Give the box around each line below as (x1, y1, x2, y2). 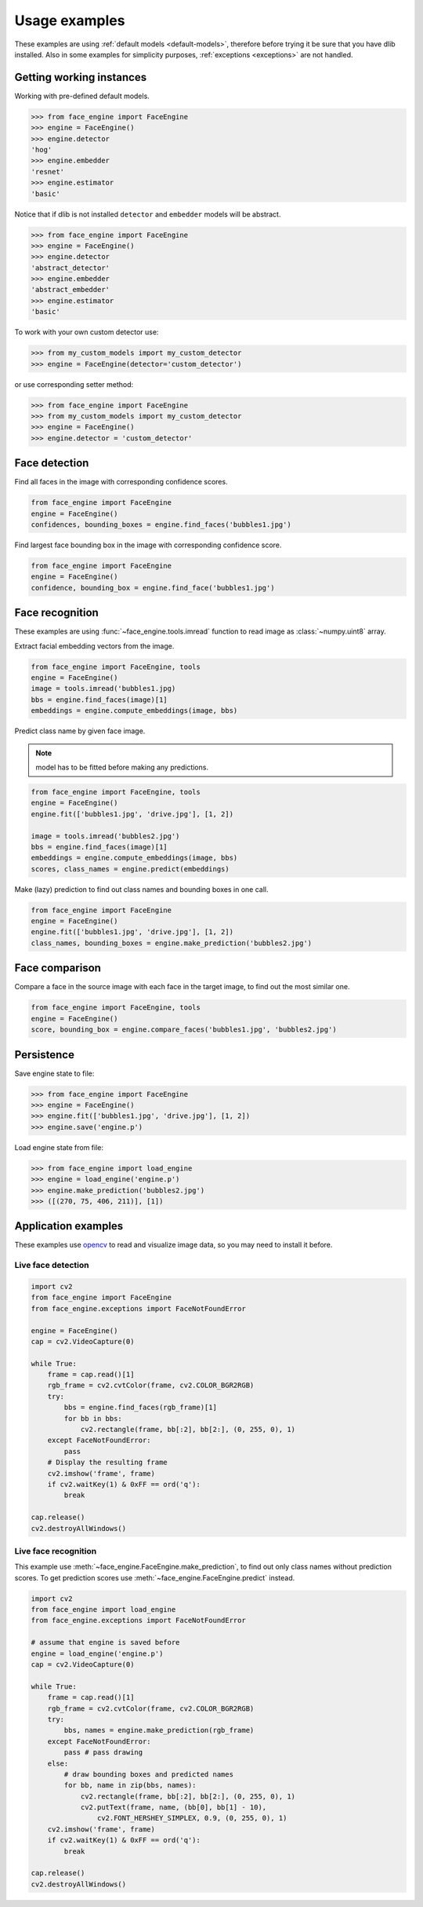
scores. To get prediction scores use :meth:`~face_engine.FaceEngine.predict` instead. (14, 1573, 295, 1582)
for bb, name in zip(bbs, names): (63, 1781, 197, 1790)
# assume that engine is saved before (31, 1638, 180, 1647)
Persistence (14, 1048, 74, 1061)
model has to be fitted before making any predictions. (35, 762, 209, 772)
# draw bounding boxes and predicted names (63, 1770, 234, 1778)
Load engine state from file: (14, 1142, 104, 1152)
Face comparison (14, 962, 102, 975)
